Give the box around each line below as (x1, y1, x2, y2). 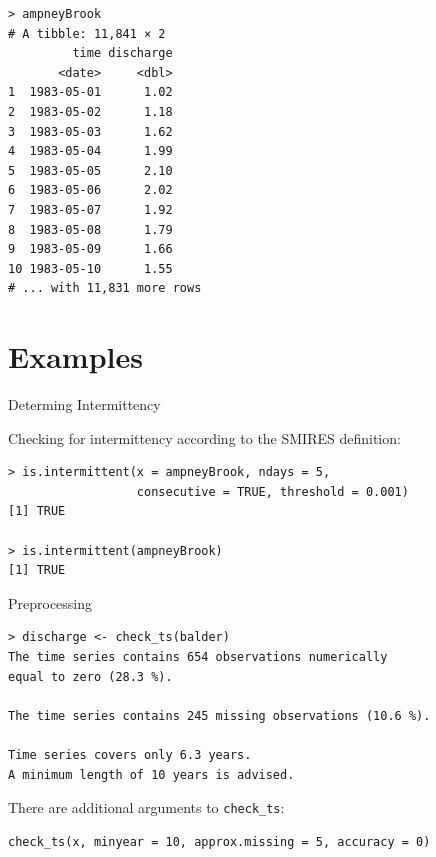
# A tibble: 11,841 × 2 (8, 26, 166, 41)
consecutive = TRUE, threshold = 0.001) (136, 484, 409, 499)
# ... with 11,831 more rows (8, 281, 202, 296)
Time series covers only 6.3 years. (8, 747, 252, 762)
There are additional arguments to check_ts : (8, 797, 285, 818)
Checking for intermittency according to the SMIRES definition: (8, 427, 401, 448)
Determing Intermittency (8, 394, 161, 415)
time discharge (72, 46, 173, 61)
